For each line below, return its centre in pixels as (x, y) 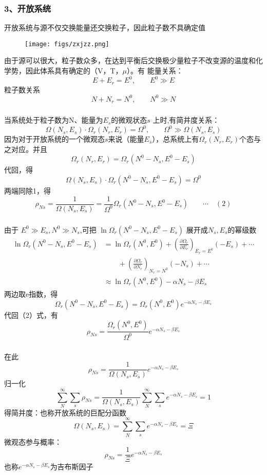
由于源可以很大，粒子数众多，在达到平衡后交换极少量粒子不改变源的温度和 (130, 60)
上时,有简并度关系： (186, 120)
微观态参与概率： (33, 441)
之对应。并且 (26, 149)
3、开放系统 (28, 8)
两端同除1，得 (27, 190)
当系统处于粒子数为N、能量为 (54, 120)
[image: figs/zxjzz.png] (67, 44)
